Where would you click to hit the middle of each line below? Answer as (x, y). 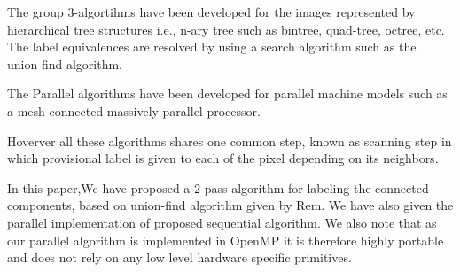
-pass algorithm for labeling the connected (315, 187)
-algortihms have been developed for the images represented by (245, 12)
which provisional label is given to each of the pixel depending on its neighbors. (223, 158)
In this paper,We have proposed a (99, 187)
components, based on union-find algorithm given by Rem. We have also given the (230, 205)
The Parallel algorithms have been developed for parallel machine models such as (227, 93)
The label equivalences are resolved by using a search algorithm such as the (212, 47)
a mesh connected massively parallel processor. (134, 110)
